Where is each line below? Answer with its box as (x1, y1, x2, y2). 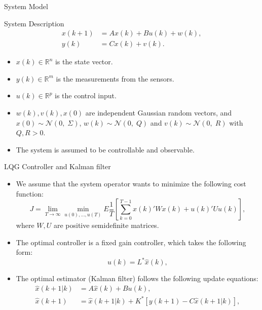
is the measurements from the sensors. (56, 73, 174, 84)
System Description (4, 18, 64, 28)
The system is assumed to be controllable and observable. (16, 144, 195, 154)
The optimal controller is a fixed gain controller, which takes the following (16, 237, 246, 247)
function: (16, 188, 44, 199)
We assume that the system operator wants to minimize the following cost (16, 178, 246, 188)
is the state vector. (55, 56, 113, 67)
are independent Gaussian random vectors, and (85, 107, 232, 118)
